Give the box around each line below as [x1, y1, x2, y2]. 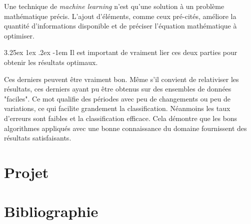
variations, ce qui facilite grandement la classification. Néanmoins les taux [4, 103, 230, 113]
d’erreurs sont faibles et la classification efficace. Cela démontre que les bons [4, 112, 237, 123]
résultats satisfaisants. [4, 132, 71, 143]
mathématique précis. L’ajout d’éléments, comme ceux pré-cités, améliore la [4, 10, 236, 21]
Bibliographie [4, 201, 98, 221]
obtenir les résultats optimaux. [4, 56, 98, 67]
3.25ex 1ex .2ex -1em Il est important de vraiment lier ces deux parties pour [4, 47, 237, 57]
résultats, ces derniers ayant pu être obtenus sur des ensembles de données [4, 83, 231, 94]
